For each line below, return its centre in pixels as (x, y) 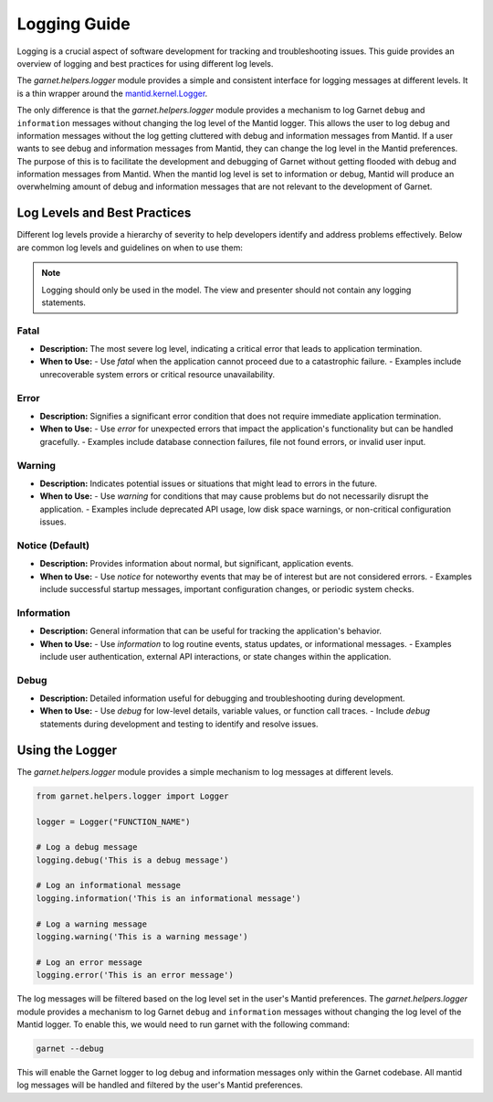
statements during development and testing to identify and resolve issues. (179, 724)
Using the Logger (67, 750)
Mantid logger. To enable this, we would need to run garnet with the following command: (184, 1024)
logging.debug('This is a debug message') (132, 860)
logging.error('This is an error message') (135, 975)
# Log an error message (89, 962)
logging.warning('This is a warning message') (142, 937)
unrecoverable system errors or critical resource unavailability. (157, 374)
